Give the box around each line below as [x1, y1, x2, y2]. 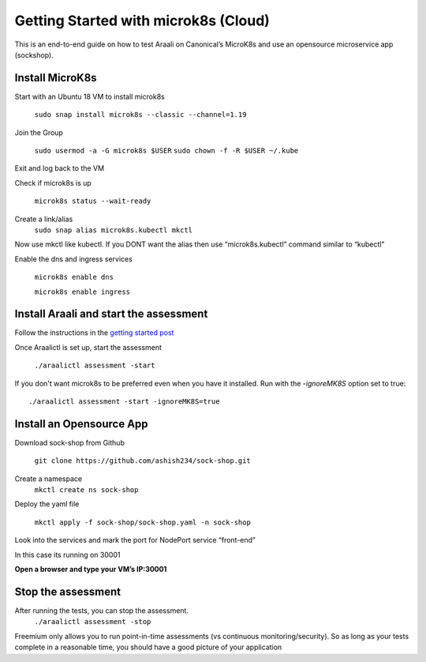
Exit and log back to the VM [14, 164, 105, 173]
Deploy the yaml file [14, 499, 80, 509]
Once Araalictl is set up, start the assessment [14, 342, 162, 352]
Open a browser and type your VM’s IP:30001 [14, 565, 167, 574]
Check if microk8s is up [14, 178, 92, 187]
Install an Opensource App [14, 417, 149, 431]
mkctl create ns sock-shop [34, 486, 139, 495]
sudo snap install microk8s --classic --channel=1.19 [34, 111, 247, 119]
